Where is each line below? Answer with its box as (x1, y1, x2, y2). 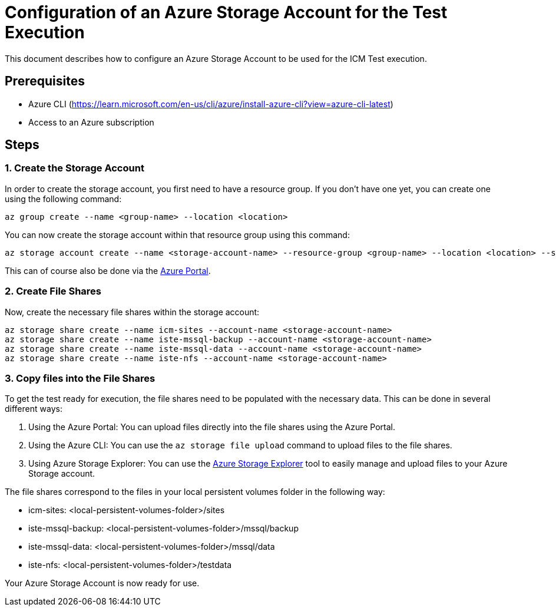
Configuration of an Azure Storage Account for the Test (5, 2, 448, 22)
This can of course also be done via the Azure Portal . (5, 265, 211, 276)
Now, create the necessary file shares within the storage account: (5, 306, 260, 317)
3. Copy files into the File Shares (5, 372, 155, 384)
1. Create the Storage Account (5, 162, 144, 174)
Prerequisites (5, 74, 85, 89)
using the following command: (5, 193, 122, 204)
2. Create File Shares (5, 285, 102, 298)
